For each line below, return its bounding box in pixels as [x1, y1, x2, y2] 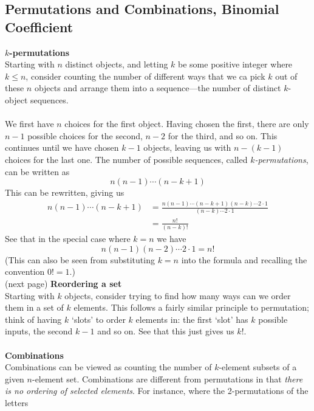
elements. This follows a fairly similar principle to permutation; [73, 301, 309, 314]
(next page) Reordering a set [5, 277, 122, 290]
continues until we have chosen [5, 141, 119, 154]
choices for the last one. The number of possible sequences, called [5, 153, 248, 165]
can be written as [5, 165, 70, 178]
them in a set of [5, 301, 64, 314]
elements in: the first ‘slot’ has [135, 313, 248, 325]
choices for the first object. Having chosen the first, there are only [64, 117, 309, 130]
